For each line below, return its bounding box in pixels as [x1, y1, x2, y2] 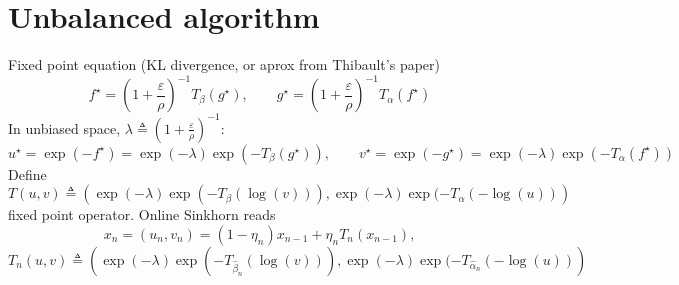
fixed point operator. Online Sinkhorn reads [8, 204, 276, 225]
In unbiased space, [8, 117, 121, 138]
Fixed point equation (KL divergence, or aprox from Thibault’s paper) [8, 54, 440, 75]
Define [8, 163, 47, 184]
